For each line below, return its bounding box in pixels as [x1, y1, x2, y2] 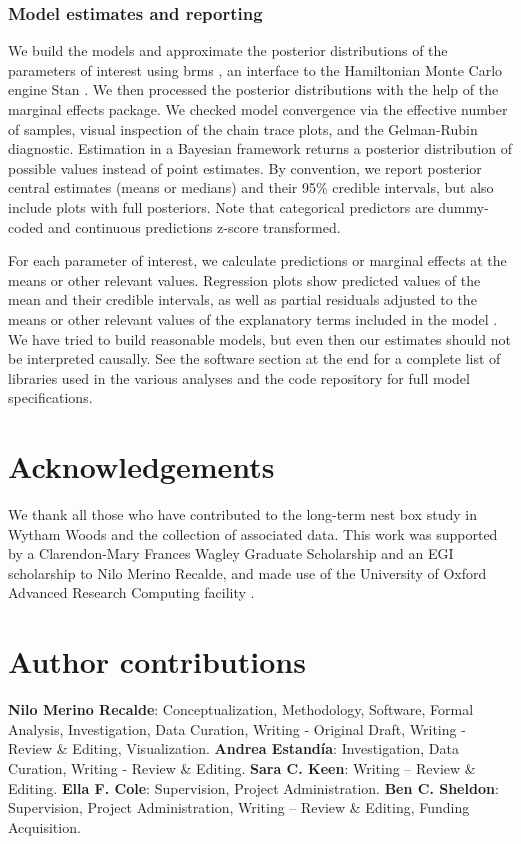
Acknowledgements [8, 446, 275, 487]
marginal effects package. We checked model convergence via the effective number [8, 99, 508, 119]
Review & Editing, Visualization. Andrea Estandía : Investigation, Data [8, 738, 459, 759]
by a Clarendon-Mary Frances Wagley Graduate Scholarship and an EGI [8, 543, 454, 564]
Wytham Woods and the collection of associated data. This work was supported [8, 523, 498, 544]
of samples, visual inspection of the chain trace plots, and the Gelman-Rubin [8, 118, 478, 139]
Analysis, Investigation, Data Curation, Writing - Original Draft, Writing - [8, 718, 466, 739]
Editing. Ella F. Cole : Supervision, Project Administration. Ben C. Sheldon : [8, 777, 499, 798]
